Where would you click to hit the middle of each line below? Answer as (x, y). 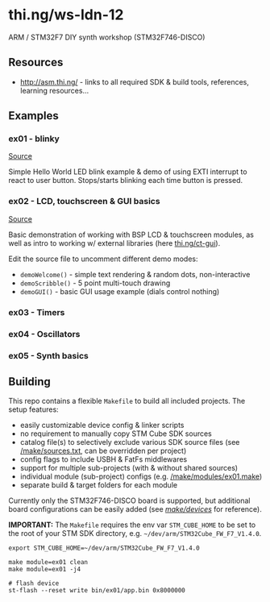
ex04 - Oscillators (44, 334)
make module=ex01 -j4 (45, 570)
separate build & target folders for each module (99, 485)
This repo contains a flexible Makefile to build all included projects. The (127, 401)
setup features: (33, 409)
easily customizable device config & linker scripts (102, 426)
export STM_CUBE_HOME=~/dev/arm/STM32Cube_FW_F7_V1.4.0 (104, 548)
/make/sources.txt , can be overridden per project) (103, 451)
